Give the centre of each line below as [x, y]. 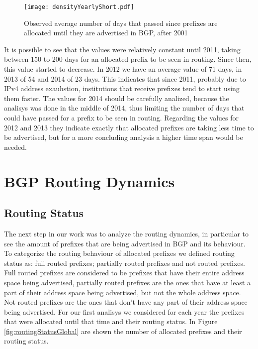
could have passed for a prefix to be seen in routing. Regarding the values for [122, 117]
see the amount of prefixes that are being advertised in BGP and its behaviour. [125, 243]
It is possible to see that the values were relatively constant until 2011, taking [122, 49]
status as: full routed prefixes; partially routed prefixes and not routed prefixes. [125, 263]
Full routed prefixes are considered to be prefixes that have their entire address [124, 273]
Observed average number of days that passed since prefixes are [121, 23]
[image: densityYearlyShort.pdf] [79, 7]
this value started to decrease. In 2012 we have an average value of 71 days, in [123, 69]
